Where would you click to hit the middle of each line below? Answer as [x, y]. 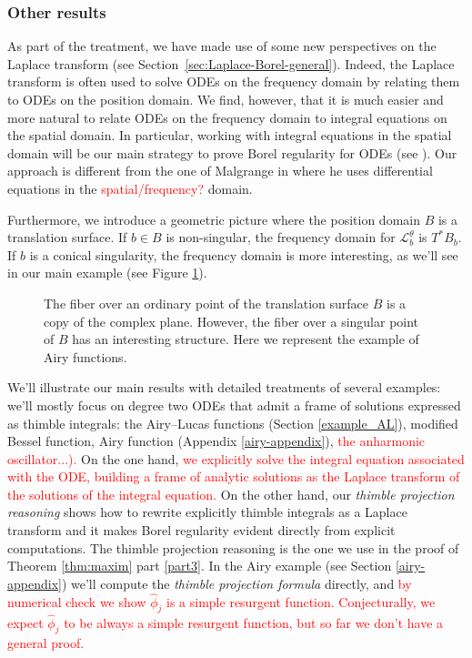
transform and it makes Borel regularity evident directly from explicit [201, 530]
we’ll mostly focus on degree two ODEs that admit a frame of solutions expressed [234, 405]
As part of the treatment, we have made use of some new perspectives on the [222, 46]
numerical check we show [77, 601]
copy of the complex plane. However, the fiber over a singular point [231, 321]
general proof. [46, 643]
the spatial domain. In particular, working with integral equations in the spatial [230, 135]
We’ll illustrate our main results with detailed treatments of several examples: [224, 387]
